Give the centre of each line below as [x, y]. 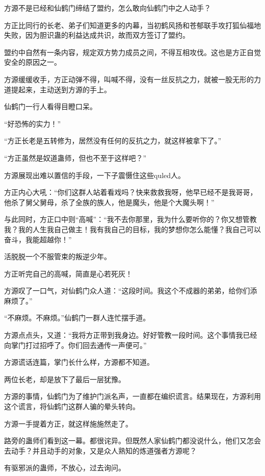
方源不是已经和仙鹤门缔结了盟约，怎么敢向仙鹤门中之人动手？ [108, 8]
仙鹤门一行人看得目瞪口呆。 [50, 106]
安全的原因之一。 [33, 62]
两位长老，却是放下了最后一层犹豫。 [65, 379]
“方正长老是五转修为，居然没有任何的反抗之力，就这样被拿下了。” [113, 141]
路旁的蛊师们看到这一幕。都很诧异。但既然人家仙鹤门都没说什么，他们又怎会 [132, 441]
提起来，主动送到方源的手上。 [61, 89]
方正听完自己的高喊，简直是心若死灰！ [68, 273]
